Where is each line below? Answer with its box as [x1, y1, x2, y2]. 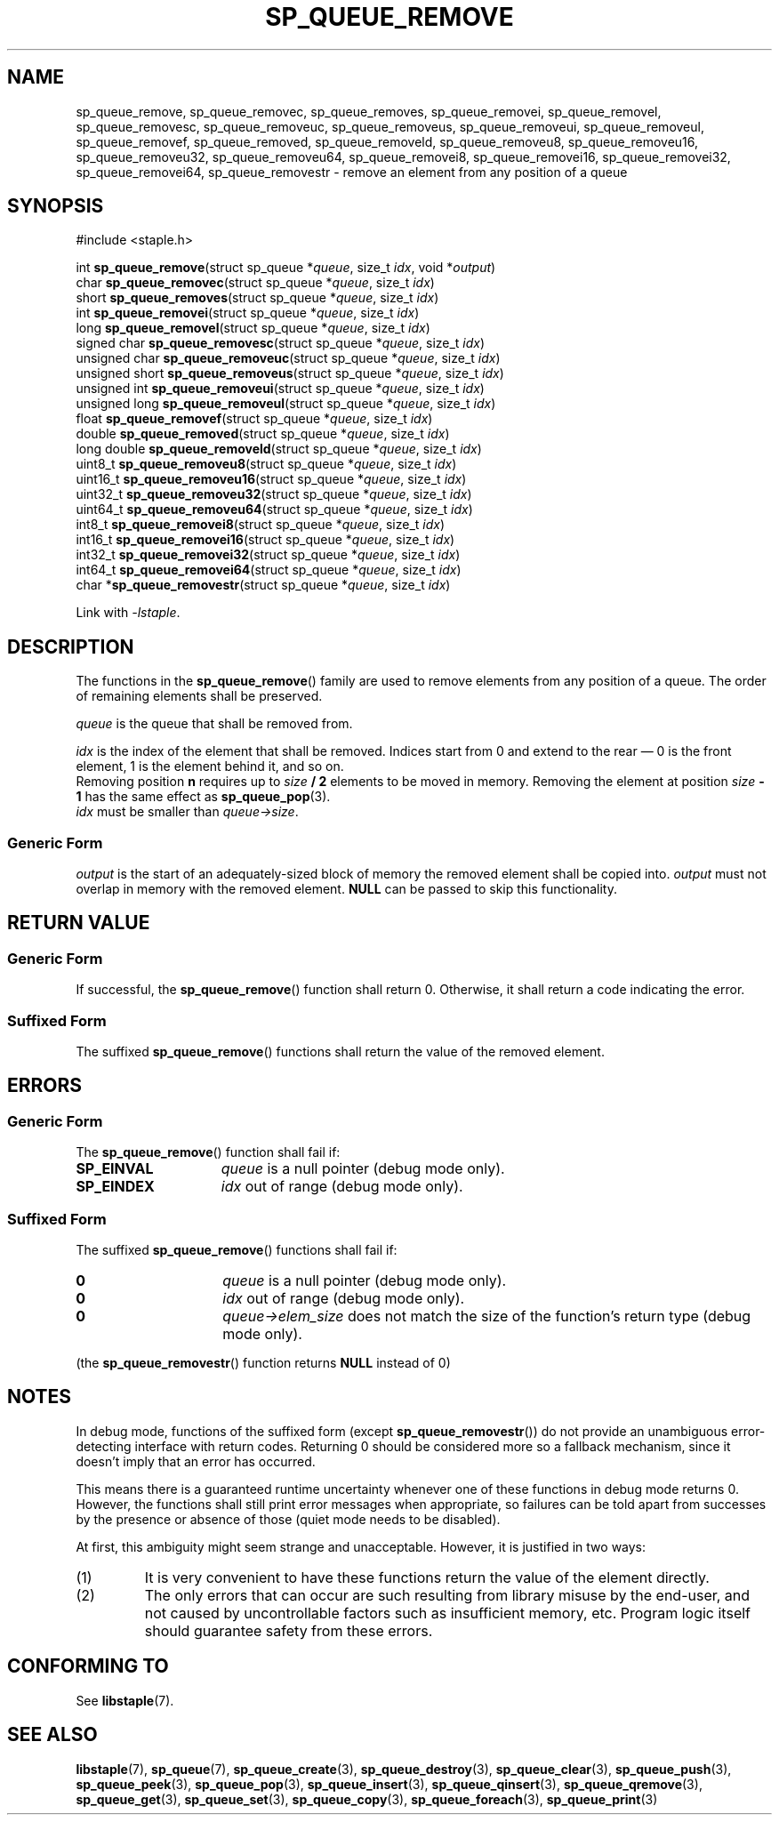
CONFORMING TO [7, 1655, 169, 1678]
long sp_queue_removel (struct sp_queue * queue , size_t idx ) [76, 320, 430, 336]
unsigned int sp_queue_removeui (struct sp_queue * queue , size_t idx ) [76, 381, 485, 397]
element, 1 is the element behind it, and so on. [76, 758, 344, 775]
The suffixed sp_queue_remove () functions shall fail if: [76, 1241, 398, 1257]
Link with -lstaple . [76, 605, 181, 621]
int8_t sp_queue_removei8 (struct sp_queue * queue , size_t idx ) [76, 517, 446, 533]
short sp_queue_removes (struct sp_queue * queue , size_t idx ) [76, 290, 439, 306]
